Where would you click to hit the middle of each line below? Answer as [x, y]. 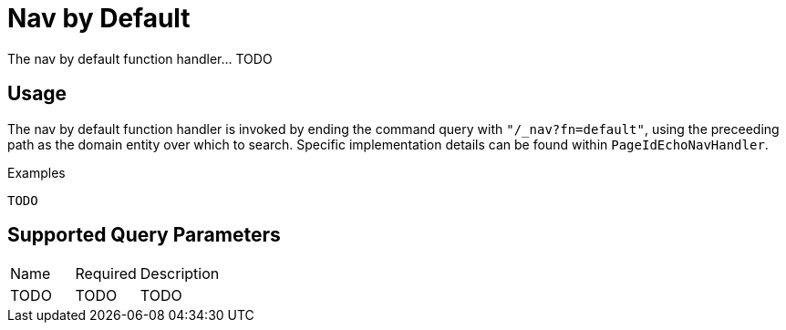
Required [106, 274]
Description [180, 274]
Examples [36, 172]
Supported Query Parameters [144, 235]
